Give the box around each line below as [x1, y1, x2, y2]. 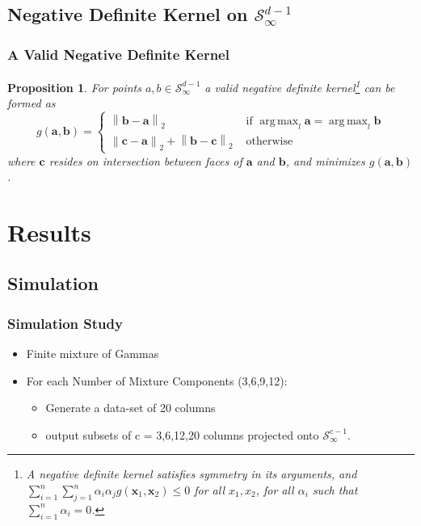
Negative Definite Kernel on [7, 2, 248, 27]
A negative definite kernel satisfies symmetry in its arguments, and [26, 465, 357, 482]
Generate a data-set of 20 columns [45, 399, 216, 416]
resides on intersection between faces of [48, 152, 242, 169]
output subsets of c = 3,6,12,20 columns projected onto [45, 426, 319, 443]
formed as [7, 95, 56, 112]
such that [312, 482, 358, 499]
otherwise [246, 136, 293, 148]
